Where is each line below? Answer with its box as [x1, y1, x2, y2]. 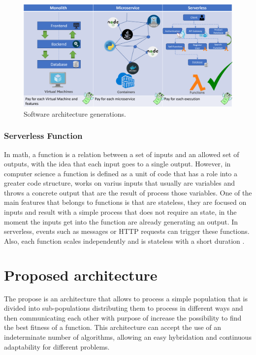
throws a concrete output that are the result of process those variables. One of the [4, 187, 252, 197]
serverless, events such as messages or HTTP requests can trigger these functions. [4, 226, 250, 236]
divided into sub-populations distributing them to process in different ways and [4, 303, 243, 313]
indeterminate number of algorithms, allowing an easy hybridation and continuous [4, 331, 252, 342]
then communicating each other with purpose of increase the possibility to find [4, 312, 242, 323]
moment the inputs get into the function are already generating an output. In [4, 216, 238, 226]
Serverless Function [4, 129, 83, 142]
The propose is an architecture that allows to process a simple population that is [4, 293, 248, 303]
